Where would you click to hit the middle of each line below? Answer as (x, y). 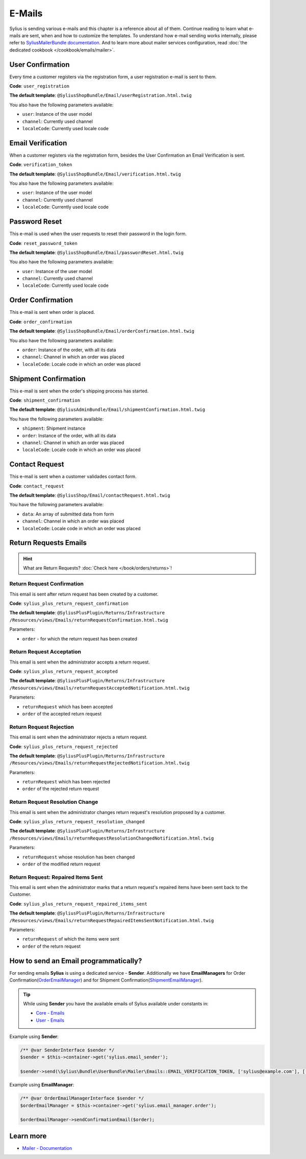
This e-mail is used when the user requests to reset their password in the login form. (98, 234)
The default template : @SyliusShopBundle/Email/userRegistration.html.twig (101, 95)
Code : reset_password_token (43, 243)
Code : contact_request (37, 486)
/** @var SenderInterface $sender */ (67, 1050)
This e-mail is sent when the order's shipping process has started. (79, 391)
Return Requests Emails (48, 543)
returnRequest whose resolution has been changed (79, 857)
